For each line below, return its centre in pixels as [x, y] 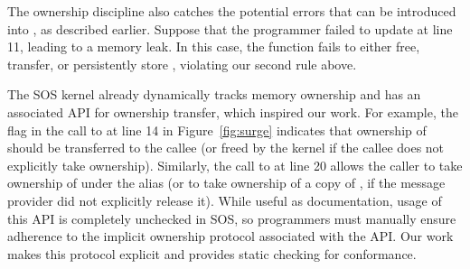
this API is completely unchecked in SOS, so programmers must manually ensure [232, 218]
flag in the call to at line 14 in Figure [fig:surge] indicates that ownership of [217, 130]
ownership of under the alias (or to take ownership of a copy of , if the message [226, 183]
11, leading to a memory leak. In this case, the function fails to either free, [214, 46]
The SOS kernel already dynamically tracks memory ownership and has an [214, 94]
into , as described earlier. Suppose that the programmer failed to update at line [230, 28]
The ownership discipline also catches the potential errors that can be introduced [232, 11]
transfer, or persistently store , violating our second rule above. [182, 64]
